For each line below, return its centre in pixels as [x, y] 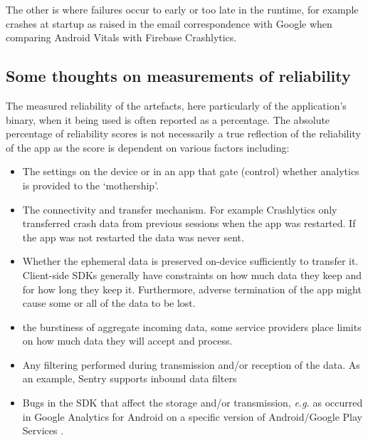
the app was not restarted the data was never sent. [133, 237]
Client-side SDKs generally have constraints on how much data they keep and [192, 274]
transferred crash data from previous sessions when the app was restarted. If [189, 223]
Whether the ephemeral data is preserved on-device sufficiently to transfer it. [190, 261]
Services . [43, 430]
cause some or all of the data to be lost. [109, 303]
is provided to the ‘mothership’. [90, 185]
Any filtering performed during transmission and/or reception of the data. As [191, 364]
